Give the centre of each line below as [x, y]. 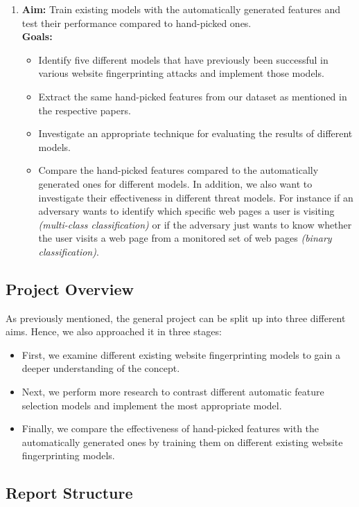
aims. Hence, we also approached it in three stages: [114, 331]
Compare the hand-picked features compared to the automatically [178, 170]
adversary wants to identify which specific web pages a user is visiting [186, 211]
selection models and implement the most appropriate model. [152, 405]
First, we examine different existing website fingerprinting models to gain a [181, 354]
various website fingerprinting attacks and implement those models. [181, 73]
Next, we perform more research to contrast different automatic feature [173, 392]
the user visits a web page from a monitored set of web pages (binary [185, 238]
